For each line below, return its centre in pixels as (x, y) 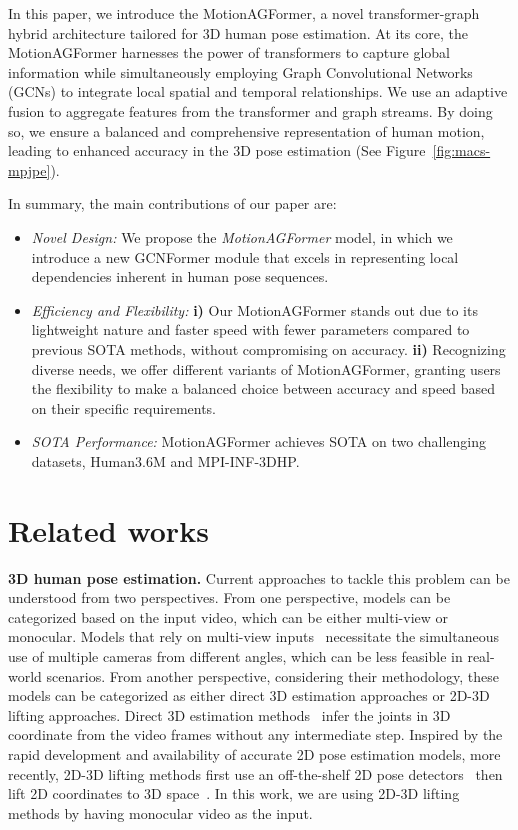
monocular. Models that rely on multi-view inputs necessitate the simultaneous (253, 636)
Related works (108, 529)
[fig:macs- (461, 150)
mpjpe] (29, 169)
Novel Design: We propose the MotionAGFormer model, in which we (242, 236)
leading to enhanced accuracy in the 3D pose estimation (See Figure (217, 150)
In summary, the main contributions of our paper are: (172, 203)
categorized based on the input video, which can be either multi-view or (228, 616)
